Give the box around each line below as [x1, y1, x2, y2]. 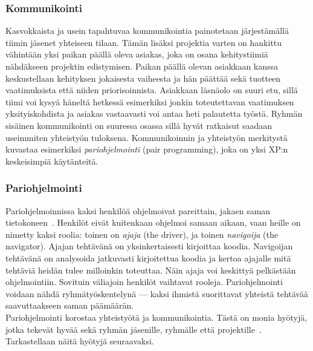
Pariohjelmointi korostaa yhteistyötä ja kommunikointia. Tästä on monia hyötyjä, [5, 310, 308, 323]
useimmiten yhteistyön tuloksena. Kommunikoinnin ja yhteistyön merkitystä [5, 131, 288, 143]
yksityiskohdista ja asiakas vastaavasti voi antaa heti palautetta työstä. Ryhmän [5, 107, 303, 120]
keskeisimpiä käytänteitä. [5, 154, 98, 167]
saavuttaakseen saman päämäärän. [5, 299, 134, 312]
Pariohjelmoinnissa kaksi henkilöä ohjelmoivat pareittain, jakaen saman [5, 204, 271, 217]
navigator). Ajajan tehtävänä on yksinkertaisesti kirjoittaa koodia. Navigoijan [5, 240, 293, 252]
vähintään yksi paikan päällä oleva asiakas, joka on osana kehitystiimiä [5, 48, 268, 61]
